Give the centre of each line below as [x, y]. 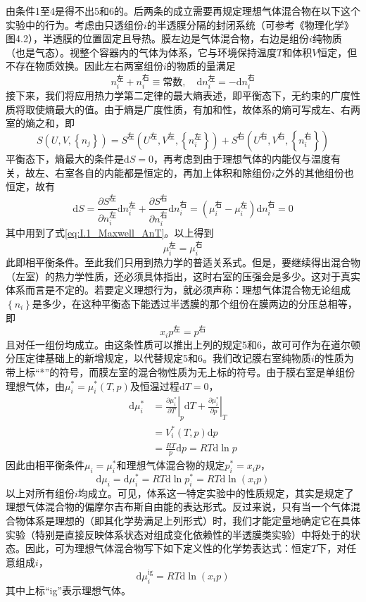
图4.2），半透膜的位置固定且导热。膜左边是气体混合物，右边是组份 [157, 38]
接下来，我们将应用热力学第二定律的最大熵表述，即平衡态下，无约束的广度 [178, 95]
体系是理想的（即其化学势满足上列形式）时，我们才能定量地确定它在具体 [193, 520]
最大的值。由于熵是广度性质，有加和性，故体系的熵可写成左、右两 [207, 109]
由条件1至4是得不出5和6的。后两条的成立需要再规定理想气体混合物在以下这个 [183, 11]
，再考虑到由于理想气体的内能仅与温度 [242, 158]
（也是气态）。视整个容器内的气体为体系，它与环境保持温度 [141, 52]
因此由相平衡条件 [45, 465]
